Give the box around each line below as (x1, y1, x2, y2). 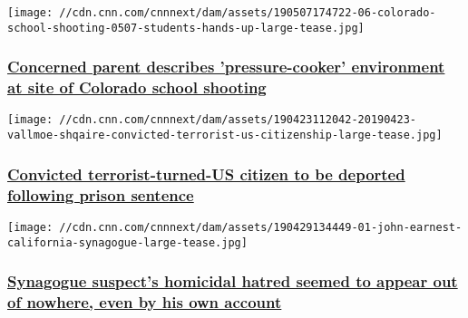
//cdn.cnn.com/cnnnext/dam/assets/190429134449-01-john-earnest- (59, 220, 463, 234)
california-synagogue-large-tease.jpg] (7, 236, 248, 249)
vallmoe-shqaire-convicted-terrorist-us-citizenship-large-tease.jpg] (7, 129, 443, 142)
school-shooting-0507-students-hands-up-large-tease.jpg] (7, 21, 365, 34)
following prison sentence (7, 183, 194, 206)
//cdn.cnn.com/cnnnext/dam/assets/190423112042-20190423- (59, 113, 417, 127)
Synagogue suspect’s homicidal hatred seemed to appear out (7, 270, 458, 293)
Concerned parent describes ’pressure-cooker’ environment (7, 55, 445, 78)
